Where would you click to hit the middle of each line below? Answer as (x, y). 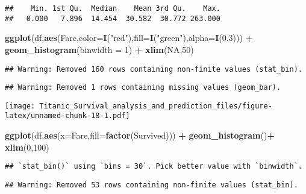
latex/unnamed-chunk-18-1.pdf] (67, 116)
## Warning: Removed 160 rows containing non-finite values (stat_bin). (154, 69)
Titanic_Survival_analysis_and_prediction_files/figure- (156, 106)
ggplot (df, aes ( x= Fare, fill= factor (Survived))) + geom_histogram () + (140, 135)
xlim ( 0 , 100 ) (27, 147)
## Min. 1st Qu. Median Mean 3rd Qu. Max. (113, 8)
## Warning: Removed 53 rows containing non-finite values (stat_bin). (151, 185)
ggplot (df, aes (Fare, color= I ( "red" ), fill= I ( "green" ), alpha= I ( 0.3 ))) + (129, 38)
